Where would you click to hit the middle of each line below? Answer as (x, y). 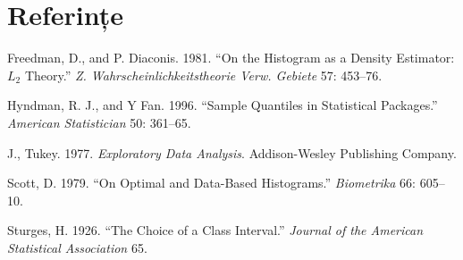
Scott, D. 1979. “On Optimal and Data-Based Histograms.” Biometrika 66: (212, 183)
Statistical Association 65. (77, 247)
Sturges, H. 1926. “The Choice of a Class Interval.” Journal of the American (215, 230)
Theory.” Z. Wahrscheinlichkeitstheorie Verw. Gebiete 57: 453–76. (203, 75)
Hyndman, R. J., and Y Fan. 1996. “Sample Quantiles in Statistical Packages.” (223, 105)
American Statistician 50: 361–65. (99, 122)
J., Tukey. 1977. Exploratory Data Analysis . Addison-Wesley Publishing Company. (232, 152)
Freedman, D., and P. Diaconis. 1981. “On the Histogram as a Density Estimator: (231, 58)
